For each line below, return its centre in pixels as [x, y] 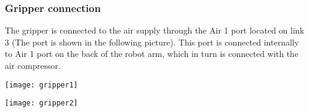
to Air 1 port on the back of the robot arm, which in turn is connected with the [152, 54]
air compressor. [33, 65]
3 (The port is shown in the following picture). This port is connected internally [152, 42]
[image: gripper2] [41, 103]
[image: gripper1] [41, 85]
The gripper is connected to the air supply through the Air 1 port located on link [154, 30]
